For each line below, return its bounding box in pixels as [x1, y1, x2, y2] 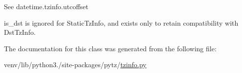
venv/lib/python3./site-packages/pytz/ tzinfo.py [4, 59, 147, 70]
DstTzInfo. [4, 27, 36, 37]
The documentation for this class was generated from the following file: [4, 43, 217, 53]
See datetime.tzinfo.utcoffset [4, 1, 88, 11]
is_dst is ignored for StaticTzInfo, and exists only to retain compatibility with [4, 17, 239, 28]
